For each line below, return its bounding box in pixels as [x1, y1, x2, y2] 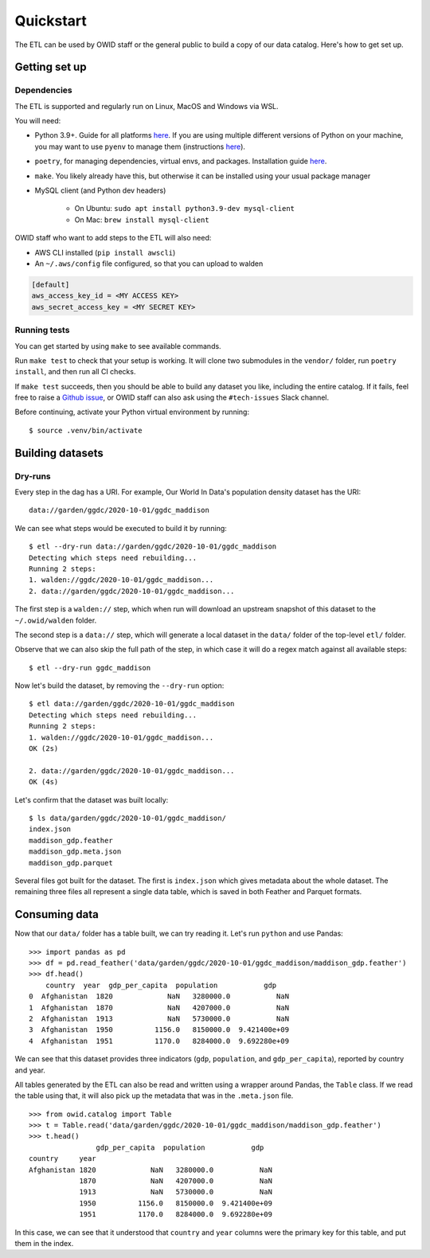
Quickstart [14, 12, 88, 29]
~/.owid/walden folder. [14, 615, 97, 625]
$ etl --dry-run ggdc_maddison [29, 663, 151, 672]
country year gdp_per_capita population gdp [45, 980, 277, 990]
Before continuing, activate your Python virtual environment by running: [14, 407, 250, 417]
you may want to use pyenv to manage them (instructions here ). [34, 142, 246, 151]
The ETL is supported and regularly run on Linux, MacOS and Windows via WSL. [14, 101, 279, 111]
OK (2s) [29, 744, 59, 753]
